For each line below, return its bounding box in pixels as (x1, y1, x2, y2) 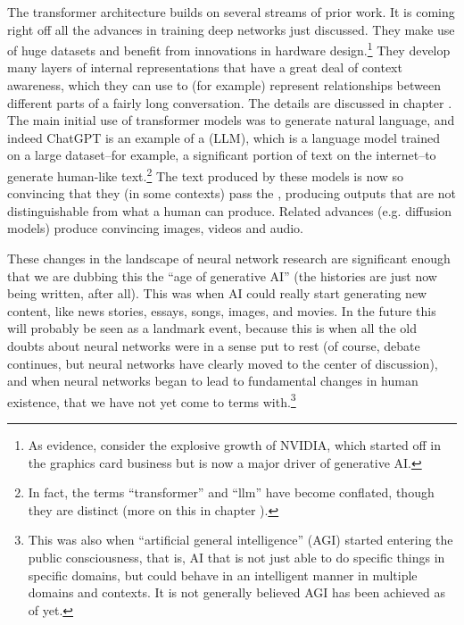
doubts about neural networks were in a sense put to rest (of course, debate (7, 337, 420, 354)
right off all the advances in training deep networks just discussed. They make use (7, 20, 455, 38)
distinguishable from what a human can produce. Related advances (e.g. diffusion (7, 201, 452, 220)
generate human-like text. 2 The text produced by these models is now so (7, 164, 404, 185)
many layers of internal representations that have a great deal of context (7, 58, 402, 77)
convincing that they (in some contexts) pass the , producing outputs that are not (7, 184, 456, 203)
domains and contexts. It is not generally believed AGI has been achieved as (28, 583, 445, 602)
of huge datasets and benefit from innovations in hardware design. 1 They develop (7, 38, 451, 59)
